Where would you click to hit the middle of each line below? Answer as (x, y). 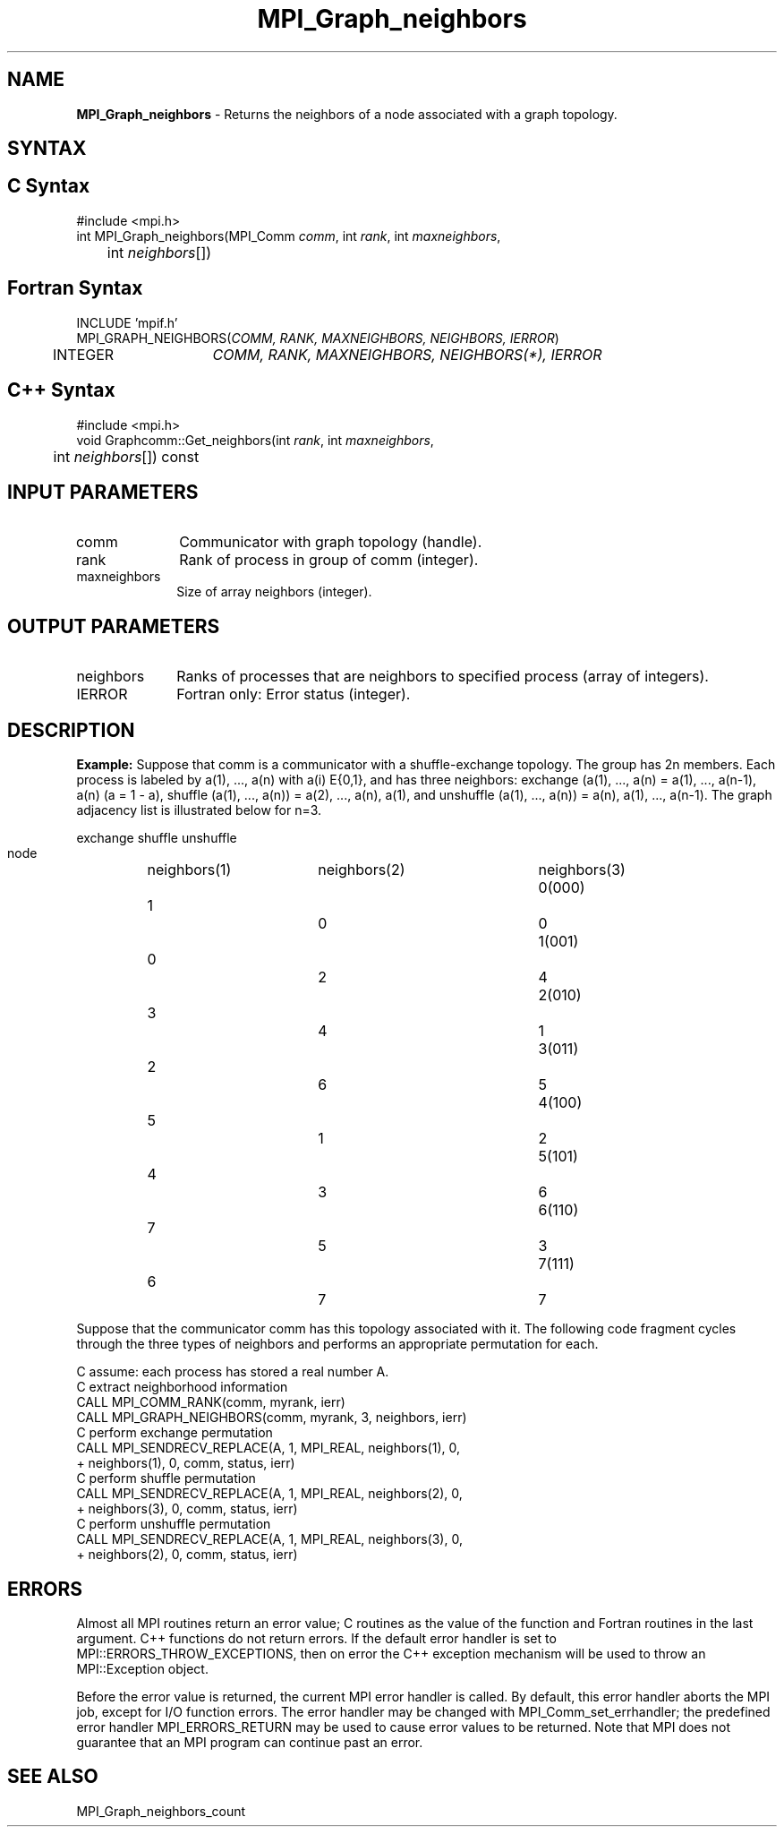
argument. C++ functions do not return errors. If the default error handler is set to (316, 1638)
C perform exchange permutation (175, 1433)
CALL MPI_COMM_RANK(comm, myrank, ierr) (211, 1402)
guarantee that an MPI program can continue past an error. (250, 1742)
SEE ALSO (53, 1777)
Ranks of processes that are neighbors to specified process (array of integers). (443, 677)
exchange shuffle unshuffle (157, 838)
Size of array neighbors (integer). (274, 592)
